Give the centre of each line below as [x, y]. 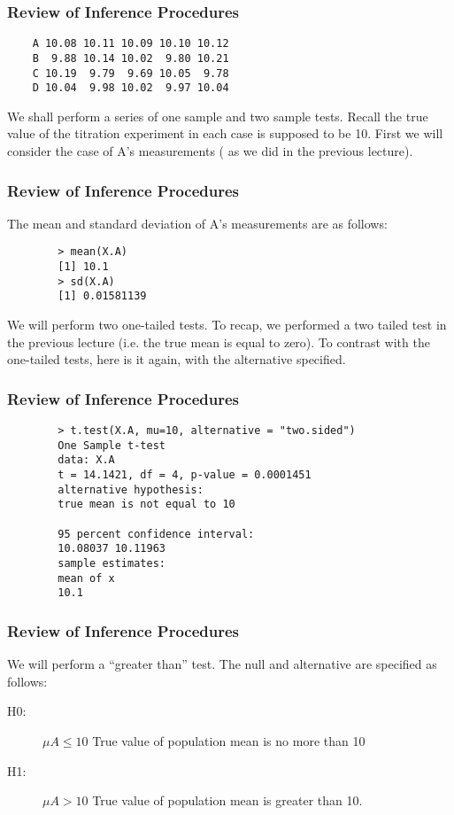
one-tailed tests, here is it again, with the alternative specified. [177, 359]
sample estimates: [112, 563]
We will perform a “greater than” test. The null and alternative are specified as [222, 664]
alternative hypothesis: [131, 489]
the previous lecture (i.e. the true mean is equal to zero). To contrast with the [219, 342]
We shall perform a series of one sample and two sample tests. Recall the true [218, 116]
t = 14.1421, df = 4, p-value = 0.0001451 [185, 475]
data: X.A [86, 460]
